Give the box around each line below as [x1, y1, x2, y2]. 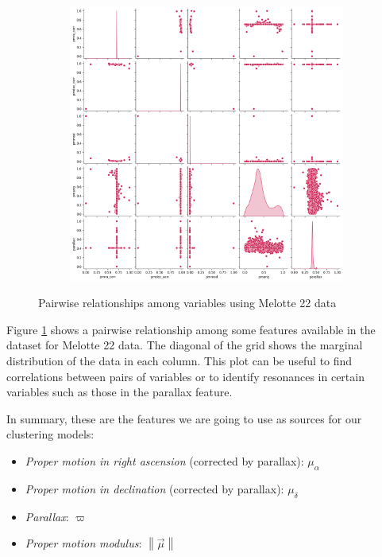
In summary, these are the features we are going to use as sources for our [6, 410, 362, 427]
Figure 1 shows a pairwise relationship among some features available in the [6, 321, 376, 337]
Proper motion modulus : [25, 535, 142, 551]
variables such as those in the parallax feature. [6, 384, 233, 400]
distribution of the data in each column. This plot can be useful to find [6, 353, 353, 369]
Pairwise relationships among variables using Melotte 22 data [38, 294, 337, 311]
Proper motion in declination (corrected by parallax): [25, 480, 284, 497]
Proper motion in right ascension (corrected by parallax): [25, 453, 304, 469]
